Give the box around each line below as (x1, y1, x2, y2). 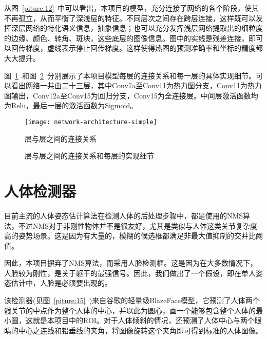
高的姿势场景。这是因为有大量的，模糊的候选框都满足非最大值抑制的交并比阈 (4, 230, 263, 241)
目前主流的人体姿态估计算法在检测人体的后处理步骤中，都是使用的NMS (4, 210, 243, 221)
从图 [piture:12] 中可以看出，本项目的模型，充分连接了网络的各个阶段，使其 (4, 3, 259, 13)
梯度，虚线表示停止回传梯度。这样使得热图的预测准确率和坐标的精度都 (25, 43, 263, 53)
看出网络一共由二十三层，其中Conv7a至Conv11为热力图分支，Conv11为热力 (11, 80, 262, 91)
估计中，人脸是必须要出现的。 (11, 277, 112, 288)
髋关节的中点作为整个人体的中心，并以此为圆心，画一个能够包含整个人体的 (4, 305, 256, 315)
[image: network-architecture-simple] (25, 118, 157, 126)
